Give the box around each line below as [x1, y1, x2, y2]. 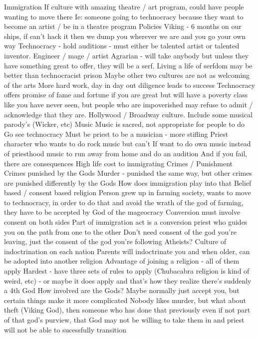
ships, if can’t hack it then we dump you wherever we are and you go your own [4, 30, 246, 41]
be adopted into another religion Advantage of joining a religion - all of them [4, 256, 240, 266]
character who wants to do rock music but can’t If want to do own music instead [4, 138, 251, 149]
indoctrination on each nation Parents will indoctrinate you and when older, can [4, 246, 250, 256]
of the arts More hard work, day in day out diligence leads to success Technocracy [4, 79, 255, 90]
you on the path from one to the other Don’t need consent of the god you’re [4, 226, 237, 237]
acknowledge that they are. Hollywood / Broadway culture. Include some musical [4, 109, 253, 119]
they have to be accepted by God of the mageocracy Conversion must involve [4, 207, 241, 217]
